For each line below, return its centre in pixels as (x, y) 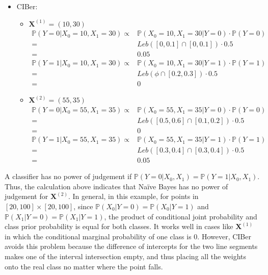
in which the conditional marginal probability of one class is (98, 236)
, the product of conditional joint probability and (181, 216)
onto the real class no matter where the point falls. (84, 266)
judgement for (26, 196)
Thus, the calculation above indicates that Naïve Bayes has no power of (116, 186)
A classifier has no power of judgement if (68, 176)
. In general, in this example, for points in (133, 196)
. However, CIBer (224, 236)
